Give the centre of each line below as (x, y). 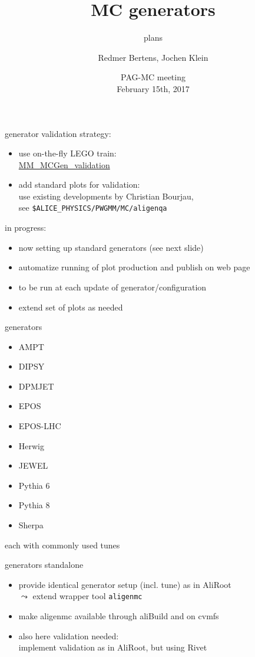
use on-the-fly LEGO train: (67, 153)
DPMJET (36, 386)
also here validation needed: (69, 635)
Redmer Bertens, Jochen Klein (153, 57)
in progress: (26, 228)
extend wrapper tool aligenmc (87, 596)
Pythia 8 (34, 505)
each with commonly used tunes (62, 545)
